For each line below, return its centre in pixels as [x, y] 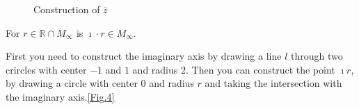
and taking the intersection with [273, 83]
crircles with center [46, 69]
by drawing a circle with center [72, 83]
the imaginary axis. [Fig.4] [60, 96]
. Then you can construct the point [260, 69]
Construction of [67, 9]
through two [317, 56]
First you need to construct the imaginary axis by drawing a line [144, 56]
